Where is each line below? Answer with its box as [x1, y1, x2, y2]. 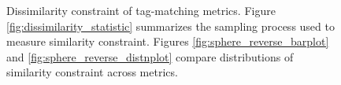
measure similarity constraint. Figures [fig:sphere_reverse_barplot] [6, 33, 329, 50]
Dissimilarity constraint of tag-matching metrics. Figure [6, 2, 276, 18]
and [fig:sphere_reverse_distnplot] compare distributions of [6, 48, 294, 65]
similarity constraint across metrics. [6, 64, 178, 80]
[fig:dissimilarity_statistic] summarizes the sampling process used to [6, 17, 335, 34]
